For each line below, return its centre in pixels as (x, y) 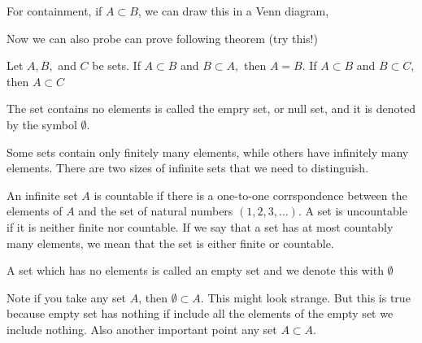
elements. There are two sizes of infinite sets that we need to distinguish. (188, 168)
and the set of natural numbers (156, 211)
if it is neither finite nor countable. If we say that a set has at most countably (200, 226)
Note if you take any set (67, 297)
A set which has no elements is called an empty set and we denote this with (195, 270)
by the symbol (42, 124)
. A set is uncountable (352, 211)
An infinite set (42, 195)
